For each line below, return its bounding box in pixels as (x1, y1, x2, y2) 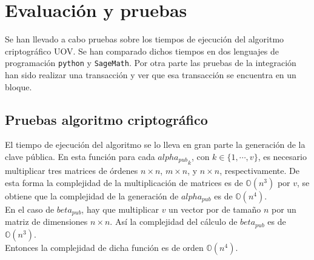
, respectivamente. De (219, 164, 299, 177)
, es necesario (258, 150, 307, 162)
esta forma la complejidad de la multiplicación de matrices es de (5, 176, 243, 188)
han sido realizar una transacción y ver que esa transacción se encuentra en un (5, 68, 296, 81)
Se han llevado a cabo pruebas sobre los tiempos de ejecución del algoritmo (5, 33, 284, 45)
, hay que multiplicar (81, 202, 159, 215)
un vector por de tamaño (169, 202, 261, 215)
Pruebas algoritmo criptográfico (5, 110, 208, 128)
